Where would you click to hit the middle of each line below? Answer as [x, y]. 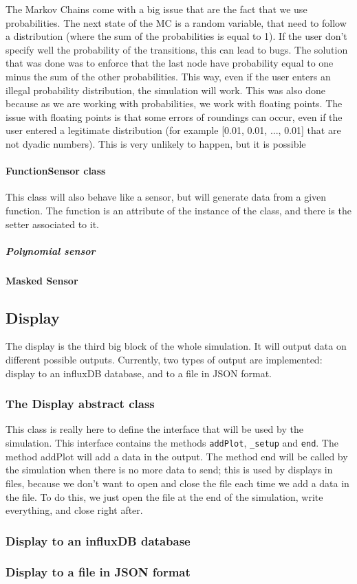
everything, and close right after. [74, 510]
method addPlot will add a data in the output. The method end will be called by [177, 456]
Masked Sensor [42, 280]
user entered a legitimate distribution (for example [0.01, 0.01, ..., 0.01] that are [173, 130]
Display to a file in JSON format [98, 572]
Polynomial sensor [51, 250]
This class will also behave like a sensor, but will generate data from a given [166, 197]
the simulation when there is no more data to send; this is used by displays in [169, 470]
